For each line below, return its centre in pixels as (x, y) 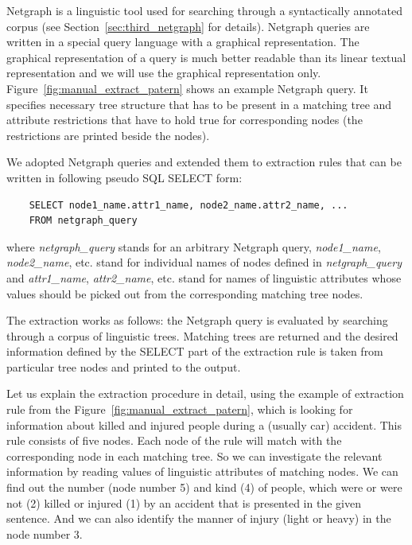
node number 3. (45, 533)
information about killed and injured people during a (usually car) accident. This (204, 424)
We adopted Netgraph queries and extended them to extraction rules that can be (204, 162)
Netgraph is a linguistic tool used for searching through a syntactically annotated (204, 10)
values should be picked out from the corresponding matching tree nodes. (185, 293)
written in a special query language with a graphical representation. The (183, 42)
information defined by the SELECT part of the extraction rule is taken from (195, 351)
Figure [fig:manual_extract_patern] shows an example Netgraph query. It (187, 88)
